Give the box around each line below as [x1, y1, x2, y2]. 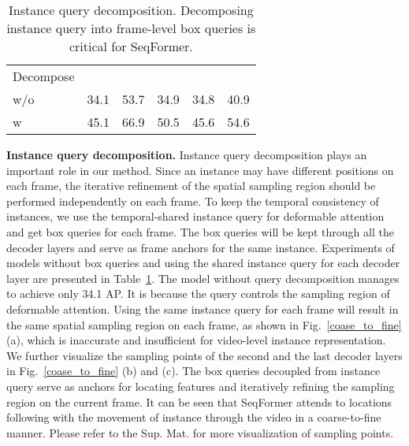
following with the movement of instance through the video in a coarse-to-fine [6, 409, 381, 426]
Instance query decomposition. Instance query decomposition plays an [6, 147, 367, 162]
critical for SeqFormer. [69, 37, 193, 55]
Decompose [13, 67, 75, 85]
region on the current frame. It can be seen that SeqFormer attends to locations [6, 393, 392, 410]
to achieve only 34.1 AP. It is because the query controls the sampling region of [6, 285, 390, 302]
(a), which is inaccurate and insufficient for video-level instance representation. [6, 332, 386, 348]
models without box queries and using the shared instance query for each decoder [6, 255, 400, 271]
